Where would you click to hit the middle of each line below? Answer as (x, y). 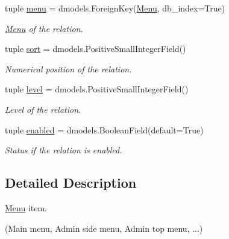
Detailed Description (71, 183)
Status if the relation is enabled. (64, 150)
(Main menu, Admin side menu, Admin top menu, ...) (104, 228)
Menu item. (26, 207)
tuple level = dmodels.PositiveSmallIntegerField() (97, 89)
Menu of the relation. (44, 28)
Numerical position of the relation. (68, 69)
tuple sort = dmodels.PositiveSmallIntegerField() (96, 49)
